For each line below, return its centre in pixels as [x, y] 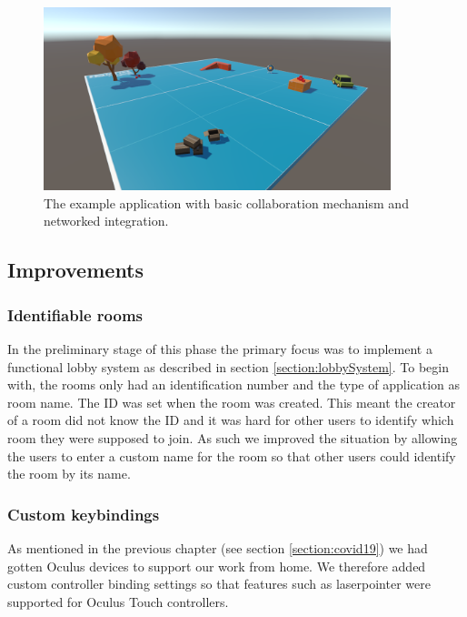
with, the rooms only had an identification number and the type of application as [234, 384]
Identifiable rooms [75, 314]
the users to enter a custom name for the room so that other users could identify [232, 455]
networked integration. [106, 221]
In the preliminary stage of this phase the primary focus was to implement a [220, 349]
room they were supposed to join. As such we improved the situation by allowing [233, 437]
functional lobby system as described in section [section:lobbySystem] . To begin [228, 366]
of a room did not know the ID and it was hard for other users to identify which [231, 420]
